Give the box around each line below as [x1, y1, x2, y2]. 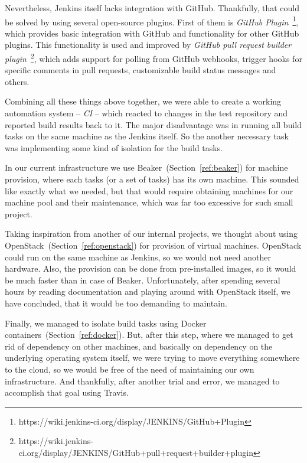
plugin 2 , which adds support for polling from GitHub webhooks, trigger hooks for [5, 51, 302, 64]
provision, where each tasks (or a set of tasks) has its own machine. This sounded [5, 173, 299, 185]
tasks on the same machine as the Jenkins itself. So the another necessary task [5, 130, 289, 142]
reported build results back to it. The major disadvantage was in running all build [5, 118, 302, 131]
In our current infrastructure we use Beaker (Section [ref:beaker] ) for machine [5, 161, 288, 174]
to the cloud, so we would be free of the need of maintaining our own [5, 363, 254, 375]
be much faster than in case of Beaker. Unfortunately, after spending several [5, 273, 280, 286]
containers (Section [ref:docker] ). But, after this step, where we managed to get [5, 328, 293, 341]
